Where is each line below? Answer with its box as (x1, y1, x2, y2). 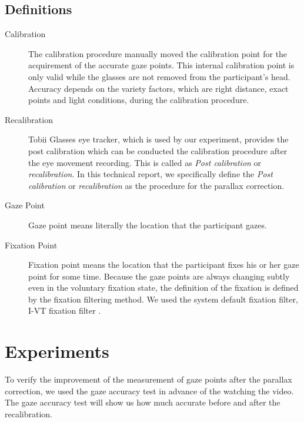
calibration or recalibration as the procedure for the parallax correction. (28, 179, 285, 191)
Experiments (5, 339, 109, 363)
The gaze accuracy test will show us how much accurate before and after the (5, 396, 280, 408)
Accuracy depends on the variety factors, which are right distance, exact (28, 82, 289, 94)
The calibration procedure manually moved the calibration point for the (28, 47, 288, 59)
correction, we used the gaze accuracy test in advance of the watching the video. (5, 384, 294, 397)
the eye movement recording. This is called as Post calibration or (28, 156, 262, 168)
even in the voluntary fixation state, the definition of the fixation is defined (28, 281, 299, 294)
